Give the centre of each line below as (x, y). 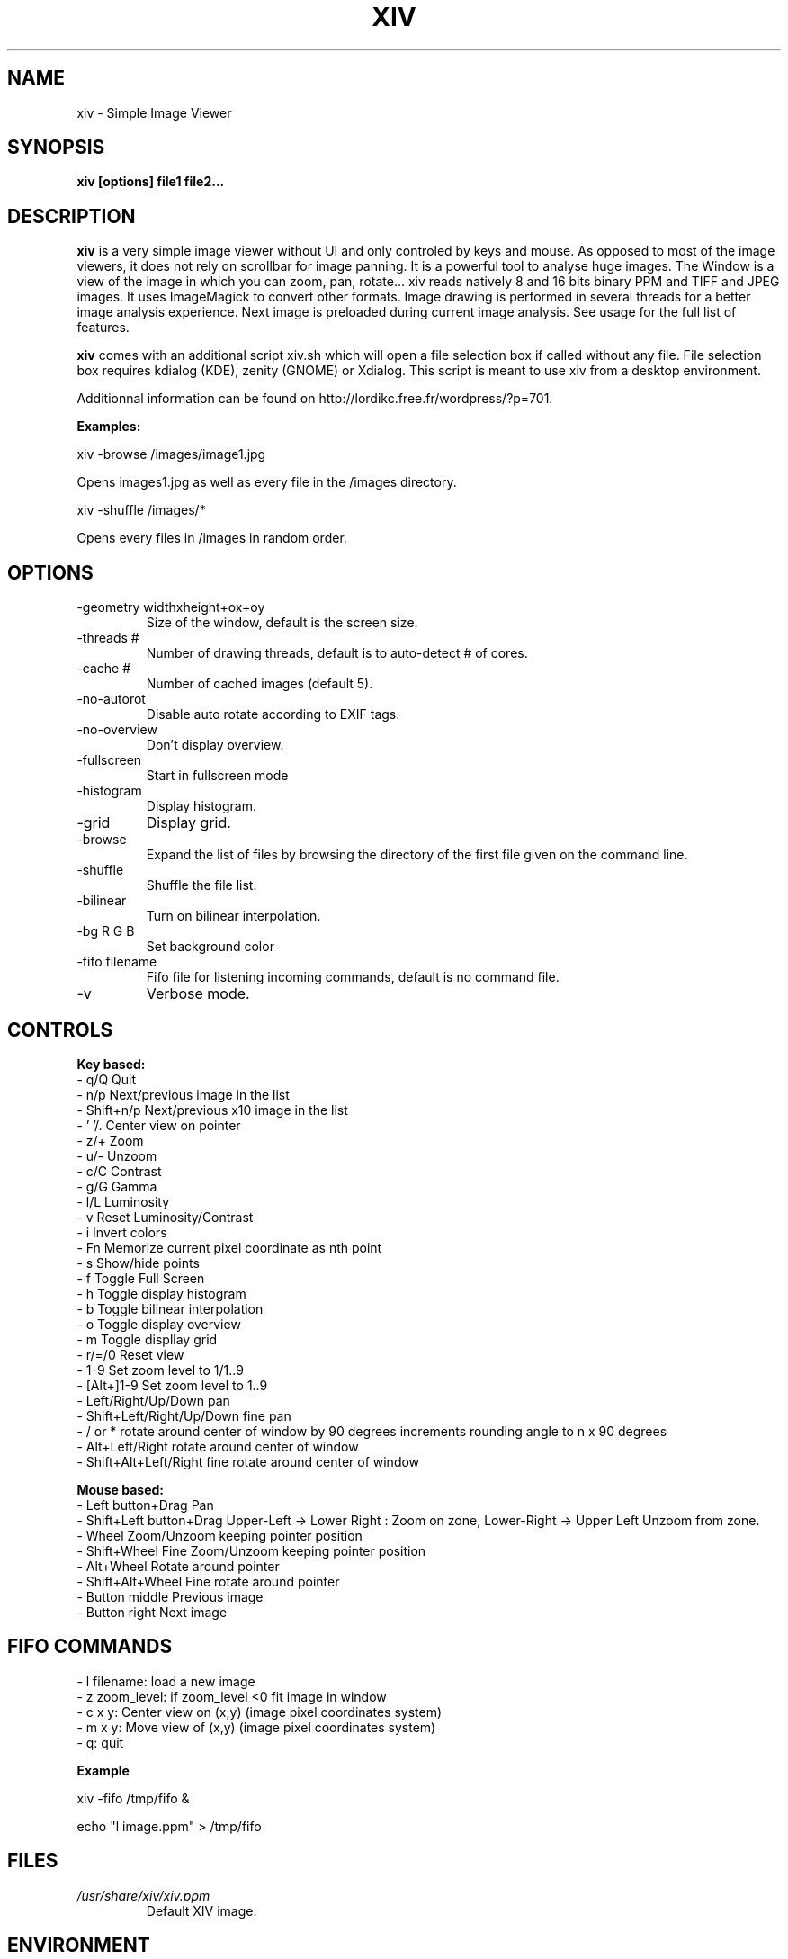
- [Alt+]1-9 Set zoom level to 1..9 (172, 1385)
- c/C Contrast (119, 1171)
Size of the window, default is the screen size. (282, 623)
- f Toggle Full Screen (141, 1278)
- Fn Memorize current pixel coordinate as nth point (229, 1247)
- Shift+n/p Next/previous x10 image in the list (212, 1110)
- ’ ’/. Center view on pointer (159, 1125)
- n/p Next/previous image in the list (183, 1094)
